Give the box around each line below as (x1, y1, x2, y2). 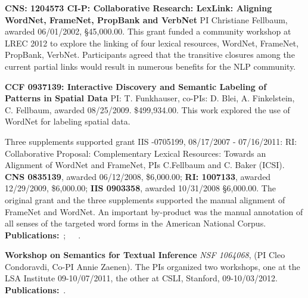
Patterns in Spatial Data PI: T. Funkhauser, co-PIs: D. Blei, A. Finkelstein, (5, 92, 295, 104)
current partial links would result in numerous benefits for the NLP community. (5, 60, 296, 72)
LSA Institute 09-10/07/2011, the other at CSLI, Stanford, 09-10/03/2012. (5, 272, 278, 284)
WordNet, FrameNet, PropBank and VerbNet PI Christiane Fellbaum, (5, 13, 288, 26)
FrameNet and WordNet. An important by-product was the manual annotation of (5, 205, 303, 218)
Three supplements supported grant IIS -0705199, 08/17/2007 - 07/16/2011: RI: (5, 135, 297, 147)
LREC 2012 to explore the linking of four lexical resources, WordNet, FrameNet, (5, 36, 299, 49)
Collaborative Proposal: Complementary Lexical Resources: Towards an (5, 147, 266, 159)
